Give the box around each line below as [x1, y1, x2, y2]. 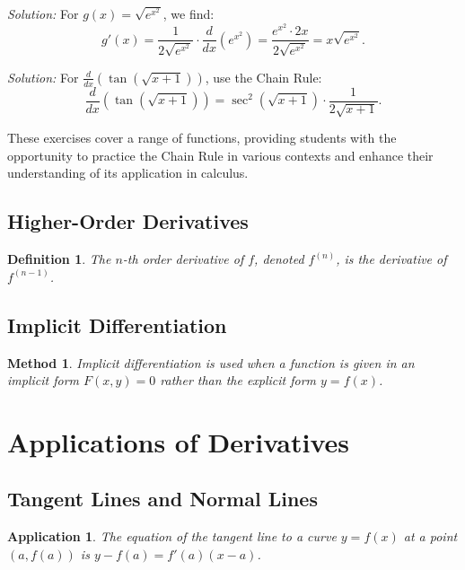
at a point [403, 527, 458, 546]
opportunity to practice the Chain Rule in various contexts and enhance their [7, 145, 434, 164]
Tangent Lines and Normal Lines [7, 485, 318, 513]
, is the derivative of [336, 250, 447, 268]
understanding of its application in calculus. [7, 163, 249, 182]
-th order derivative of [122, 250, 244, 268]
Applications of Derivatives [7, 423, 349, 460]
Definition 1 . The [7, 250, 111, 268]
